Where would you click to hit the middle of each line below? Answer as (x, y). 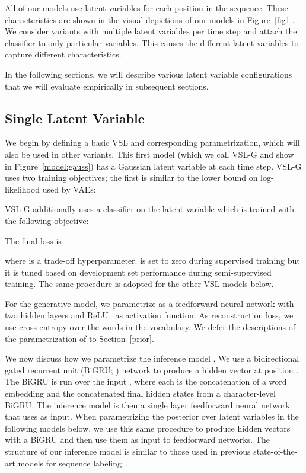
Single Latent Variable (75, 118)
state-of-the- (275, 451)
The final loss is (33, 240)
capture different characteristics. (63, 54)
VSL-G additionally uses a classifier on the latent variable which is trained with (150, 209)
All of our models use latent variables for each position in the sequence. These (146, 8)
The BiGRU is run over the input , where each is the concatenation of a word (146, 381)
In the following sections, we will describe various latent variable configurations (149, 74)
